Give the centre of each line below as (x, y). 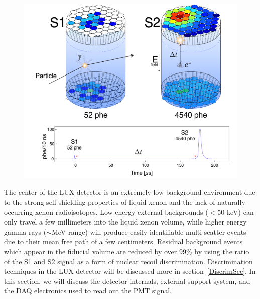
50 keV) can (236, 212)
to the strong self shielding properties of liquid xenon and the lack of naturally (125, 202)
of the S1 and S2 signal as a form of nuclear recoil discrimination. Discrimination (128, 261)
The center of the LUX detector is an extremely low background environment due (130, 192)
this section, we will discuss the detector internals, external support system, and (127, 281)
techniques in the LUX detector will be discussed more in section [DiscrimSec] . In (130, 271)
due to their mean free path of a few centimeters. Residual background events (123, 241)
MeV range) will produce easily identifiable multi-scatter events (149, 231)
